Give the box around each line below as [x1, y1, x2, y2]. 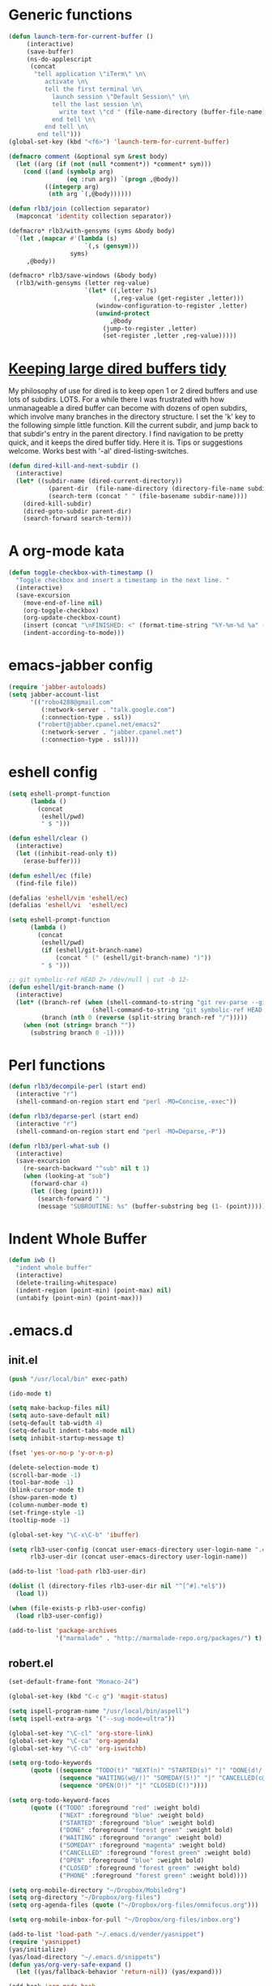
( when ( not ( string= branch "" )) [23, 1021, 136, 1029]
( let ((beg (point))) [29, 1187, 104, 1195]
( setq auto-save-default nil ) [8, 1412, 111, 1420]
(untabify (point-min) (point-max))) [15, 1293, 143, 1302]
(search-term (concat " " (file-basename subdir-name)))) [48, 492, 249, 500]
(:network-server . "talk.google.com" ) [40, 705, 176, 714]
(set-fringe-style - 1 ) [8, 1508, 85, 1516]
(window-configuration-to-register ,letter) [95, 301, 249, 309]
